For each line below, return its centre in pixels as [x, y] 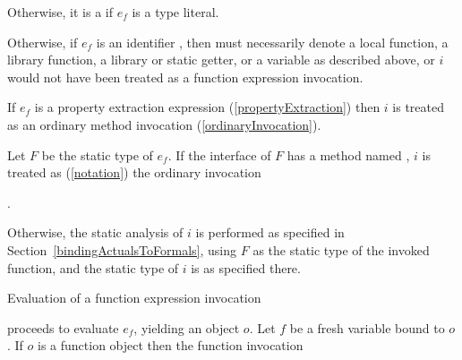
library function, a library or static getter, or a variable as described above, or [221, 60]
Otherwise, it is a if [60, 12]
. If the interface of [219, 154]
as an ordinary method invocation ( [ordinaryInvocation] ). [164, 124]
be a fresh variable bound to [367, 327]
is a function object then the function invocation [171, 345]
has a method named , [348, 154]
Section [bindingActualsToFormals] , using [122, 249]
